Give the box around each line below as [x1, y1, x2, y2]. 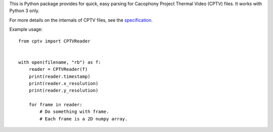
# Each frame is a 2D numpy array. [39, 116, 128, 121]
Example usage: [9, 26, 43, 32]
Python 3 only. [9, 8, 40, 14]
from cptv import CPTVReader [18, 38, 90, 44]
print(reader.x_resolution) [28, 80, 99, 86]
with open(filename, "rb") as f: [18, 59, 101, 65]
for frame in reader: [28, 102, 83, 108]
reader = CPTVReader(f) [28, 66, 88, 72]
